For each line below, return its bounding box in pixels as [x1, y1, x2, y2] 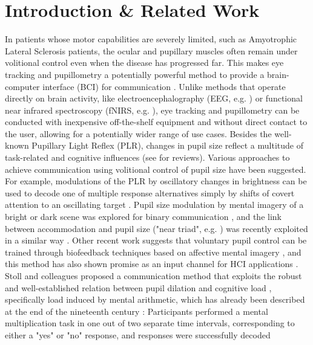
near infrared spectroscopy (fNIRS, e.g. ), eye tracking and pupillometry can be [5, 103, 300, 116]
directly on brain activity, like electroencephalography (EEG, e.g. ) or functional [5, 92, 303, 105]
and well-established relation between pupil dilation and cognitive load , [5, 281, 272, 294]
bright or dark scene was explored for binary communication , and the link [5, 210, 282, 223]
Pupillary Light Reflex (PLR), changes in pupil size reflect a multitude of [31, 139, 303, 152]
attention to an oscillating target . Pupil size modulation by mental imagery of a [5, 198, 304, 211]
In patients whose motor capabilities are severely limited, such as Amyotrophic [5, 33, 297, 45]
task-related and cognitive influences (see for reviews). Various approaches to [5, 151, 290, 164]
